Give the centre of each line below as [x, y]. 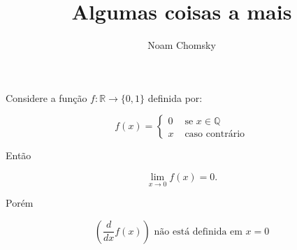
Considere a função [46, 97]
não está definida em [198, 231]
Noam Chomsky [182, 45]
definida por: [175, 97]
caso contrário [215, 134]
